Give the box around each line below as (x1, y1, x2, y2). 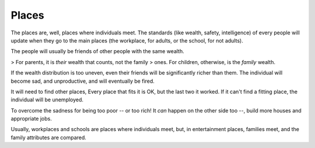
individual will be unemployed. (10, 96, 84, 103)
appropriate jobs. (10, 115, 52, 122)
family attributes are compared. (10, 134, 87, 141)
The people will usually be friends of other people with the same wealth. (10, 48, 185, 55)
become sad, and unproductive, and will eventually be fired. (10, 77, 155, 84)
